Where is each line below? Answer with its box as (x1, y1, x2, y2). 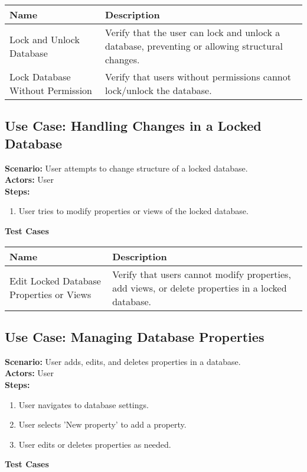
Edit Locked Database (9, 274, 101, 288)
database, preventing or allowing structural (105, 39, 283, 53)
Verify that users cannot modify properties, (112, 267, 291, 281)
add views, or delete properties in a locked (112, 280, 287, 295)
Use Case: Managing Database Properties (5, 327, 264, 345)
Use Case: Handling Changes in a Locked (5, 117, 262, 135)
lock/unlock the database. (105, 83, 212, 97)
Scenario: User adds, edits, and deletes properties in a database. (5, 355, 241, 367)
